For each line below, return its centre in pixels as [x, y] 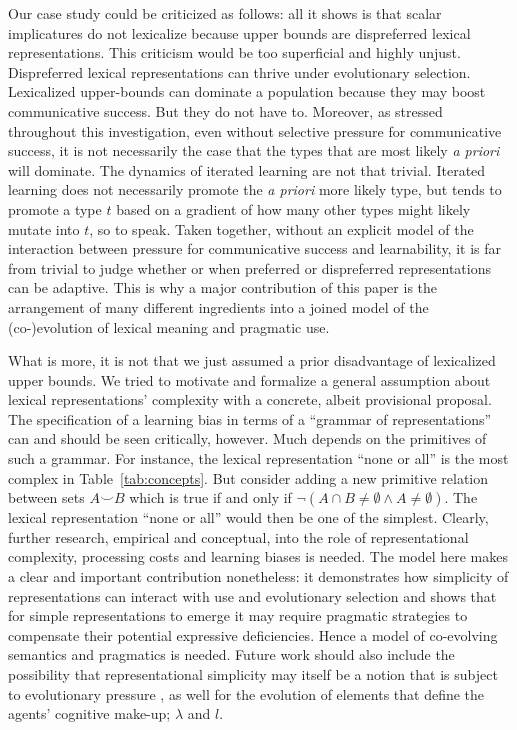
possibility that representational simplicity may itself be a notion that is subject [253, 674]
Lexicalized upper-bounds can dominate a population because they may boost [247, 91]
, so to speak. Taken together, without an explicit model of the [281, 228]
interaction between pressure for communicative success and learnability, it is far [255, 248]
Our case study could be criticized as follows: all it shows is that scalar [225, 13]
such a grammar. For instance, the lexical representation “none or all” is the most [258, 458]
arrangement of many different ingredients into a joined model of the [218, 306]
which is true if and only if [210, 497]
